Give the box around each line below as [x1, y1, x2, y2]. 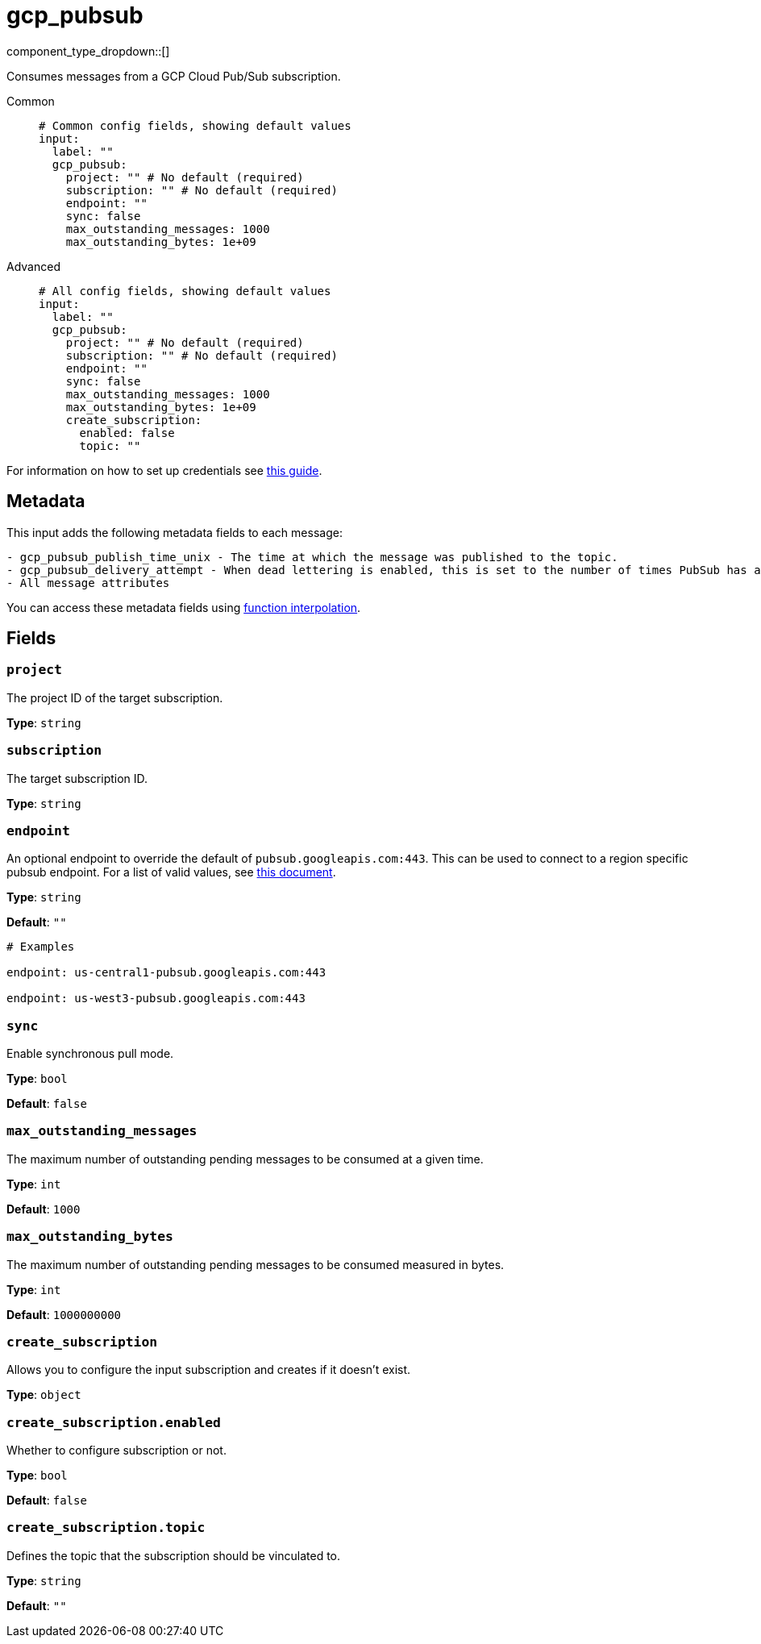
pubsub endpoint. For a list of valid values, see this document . [6, 865, 336, 880]
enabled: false [79, 426, 175, 439]
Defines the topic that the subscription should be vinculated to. [6, 1548, 341, 1563]
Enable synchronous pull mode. [6, 1047, 174, 1061]
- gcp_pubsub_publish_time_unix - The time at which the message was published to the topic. [6, 550, 618, 564]
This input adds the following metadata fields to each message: [6, 525, 343, 539]
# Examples [6, 940, 75, 954]
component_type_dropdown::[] [6, 44, 170, 58]
